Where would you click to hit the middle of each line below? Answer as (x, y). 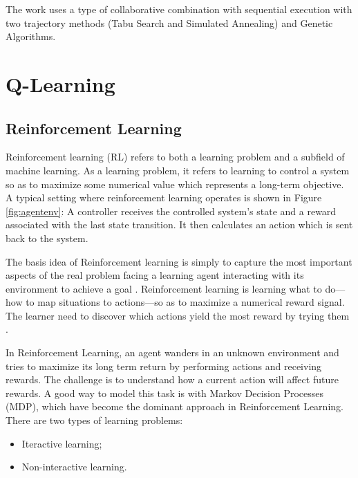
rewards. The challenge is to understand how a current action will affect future (172, 379)
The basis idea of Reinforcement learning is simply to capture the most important (179, 261)
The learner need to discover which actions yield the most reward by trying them (178, 315)
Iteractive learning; (62, 443)
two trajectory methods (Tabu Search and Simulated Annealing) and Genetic (169, 22)
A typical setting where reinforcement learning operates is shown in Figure (164, 197)
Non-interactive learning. (74, 467)
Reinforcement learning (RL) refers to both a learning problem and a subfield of (175, 157)
